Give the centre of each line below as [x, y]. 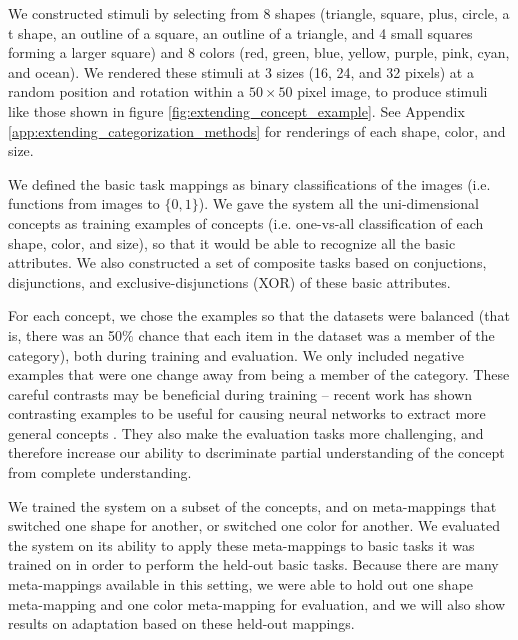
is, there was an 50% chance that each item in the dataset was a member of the [251, 334]
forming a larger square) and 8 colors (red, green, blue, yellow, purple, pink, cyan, [259, 52]
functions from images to [84, 203]
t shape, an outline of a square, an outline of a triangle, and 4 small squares [240, 32]
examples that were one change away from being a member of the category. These [259, 374]
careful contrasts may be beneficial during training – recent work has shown [240, 393]
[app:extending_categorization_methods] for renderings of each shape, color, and [257, 130]
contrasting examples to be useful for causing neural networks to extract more [247, 413]
